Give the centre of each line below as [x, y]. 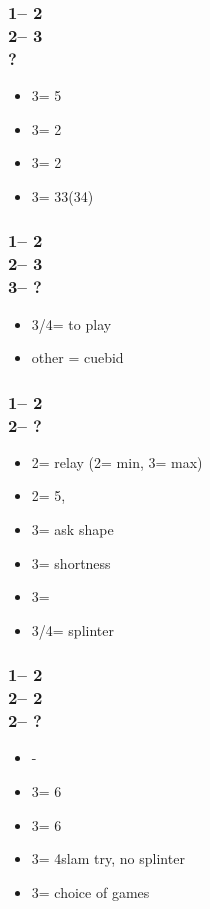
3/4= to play [71, 323]
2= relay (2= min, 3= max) [117, 461]
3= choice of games [90, 891]
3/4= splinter [72, 629]
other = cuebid [77, 357]
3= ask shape [72, 529]
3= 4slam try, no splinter [108, 858]
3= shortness [71, 562]
